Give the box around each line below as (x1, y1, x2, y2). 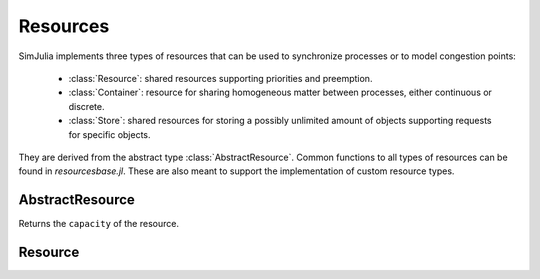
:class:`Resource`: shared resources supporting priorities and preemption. (68, 72, 373, 84)
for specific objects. (68, 128, 151, 140)
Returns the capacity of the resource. (18, 218, 180, 230)
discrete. (68, 100, 105, 112)
